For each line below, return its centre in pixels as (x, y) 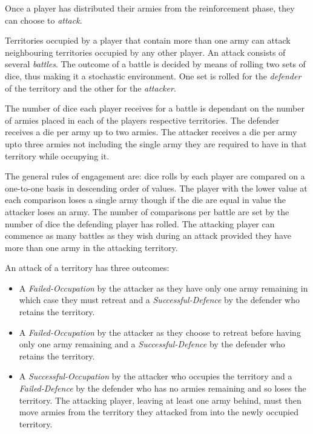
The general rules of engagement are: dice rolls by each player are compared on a (155, 176)
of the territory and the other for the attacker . (91, 88)
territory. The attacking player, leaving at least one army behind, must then (160, 400)
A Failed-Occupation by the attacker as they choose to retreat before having (160, 332)
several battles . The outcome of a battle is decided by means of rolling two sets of (155, 64)
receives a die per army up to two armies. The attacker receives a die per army (151, 132)
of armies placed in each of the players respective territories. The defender (142, 120)
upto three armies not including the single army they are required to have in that (156, 143)
